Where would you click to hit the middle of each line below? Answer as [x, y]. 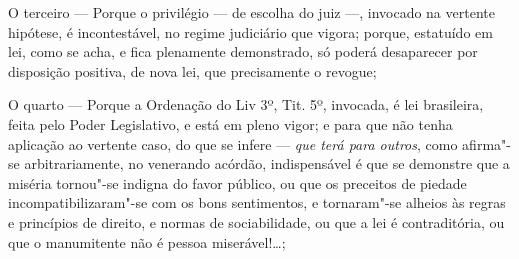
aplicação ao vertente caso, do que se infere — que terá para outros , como [233, 143]
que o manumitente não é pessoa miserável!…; [147, 241]
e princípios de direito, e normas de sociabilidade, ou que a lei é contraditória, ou [256, 221]
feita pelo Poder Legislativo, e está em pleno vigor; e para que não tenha [230, 123]
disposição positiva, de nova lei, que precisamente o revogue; [192, 70]
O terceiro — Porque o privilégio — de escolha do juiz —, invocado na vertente [251, 12]
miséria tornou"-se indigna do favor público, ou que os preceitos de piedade [237, 182]
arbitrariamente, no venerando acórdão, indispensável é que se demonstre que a [267, 163]
